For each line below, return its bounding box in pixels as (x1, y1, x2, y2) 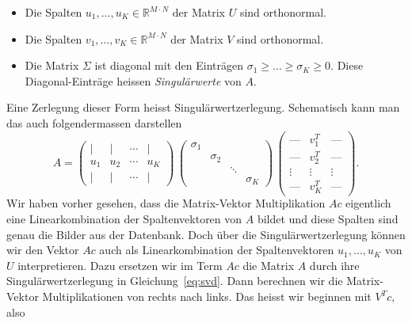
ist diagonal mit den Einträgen (94, 57, 243, 74)
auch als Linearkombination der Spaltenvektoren (99, 241, 334, 258)
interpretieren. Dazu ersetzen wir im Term (17, 256, 223, 273)
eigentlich (345, 195, 391, 211)
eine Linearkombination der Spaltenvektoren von (6, 211, 242, 227)
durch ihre (309, 256, 360, 273)
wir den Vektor (6, 241, 79, 258)
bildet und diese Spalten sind (257, 211, 399, 227)
